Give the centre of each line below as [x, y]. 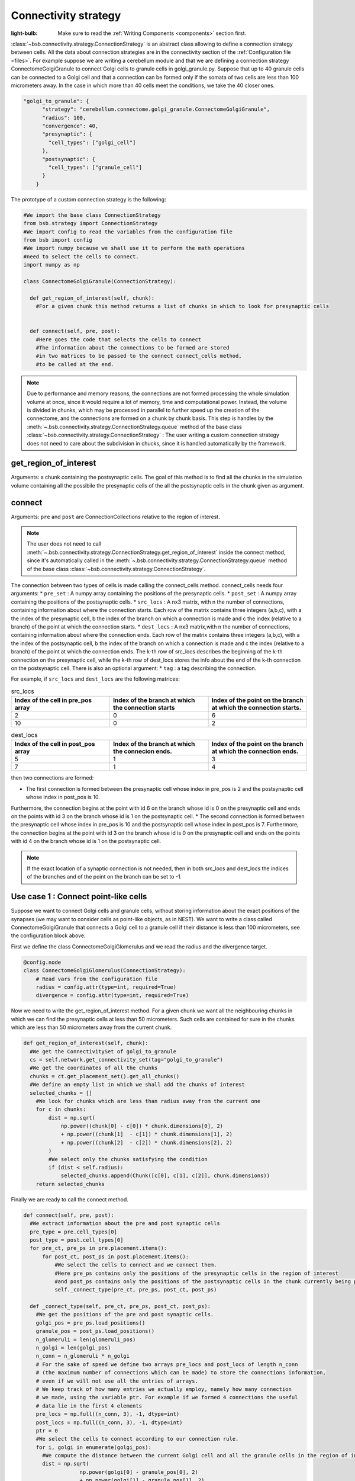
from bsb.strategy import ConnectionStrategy [91, 223]
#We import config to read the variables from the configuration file [128, 232]
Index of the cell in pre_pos [53, 700]
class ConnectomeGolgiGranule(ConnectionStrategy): [100, 281]
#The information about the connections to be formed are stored [133, 347]
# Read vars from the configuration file [97, 979]
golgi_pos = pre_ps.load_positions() [91, 1323]
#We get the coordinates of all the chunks [94, 1068]
